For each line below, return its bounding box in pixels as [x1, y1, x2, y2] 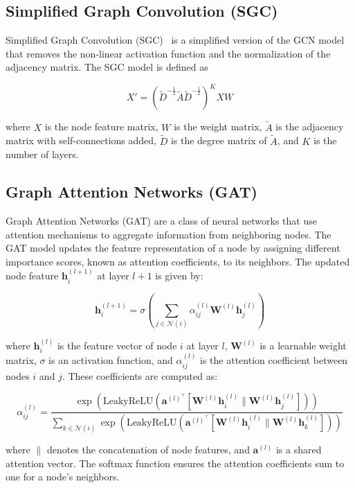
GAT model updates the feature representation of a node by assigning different [6, 241, 340, 255]
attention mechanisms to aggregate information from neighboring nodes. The [6, 227, 331, 241]
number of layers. [6, 147, 79, 162]
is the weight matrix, [174, 119, 262, 134]
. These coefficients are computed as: [62, 368, 218, 383]
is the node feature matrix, [44, 119, 158, 134]
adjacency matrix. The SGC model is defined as [6, 60, 208, 74]
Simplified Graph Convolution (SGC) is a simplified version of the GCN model [6, 33, 345, 47]
